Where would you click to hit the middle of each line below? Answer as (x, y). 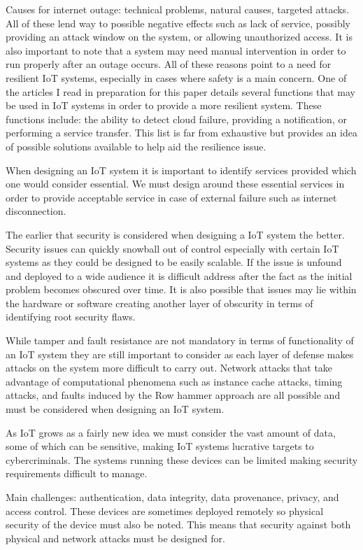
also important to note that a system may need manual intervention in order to (176, 50)
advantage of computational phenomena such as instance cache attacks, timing (174, 381)
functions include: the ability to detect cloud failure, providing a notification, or (176, 119)
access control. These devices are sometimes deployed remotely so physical (165, 510)
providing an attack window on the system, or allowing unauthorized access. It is (179, 37)
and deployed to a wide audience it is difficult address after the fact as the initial (179, 275)
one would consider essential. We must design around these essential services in (175, 184)
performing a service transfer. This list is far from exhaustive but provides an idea (181, 133)
